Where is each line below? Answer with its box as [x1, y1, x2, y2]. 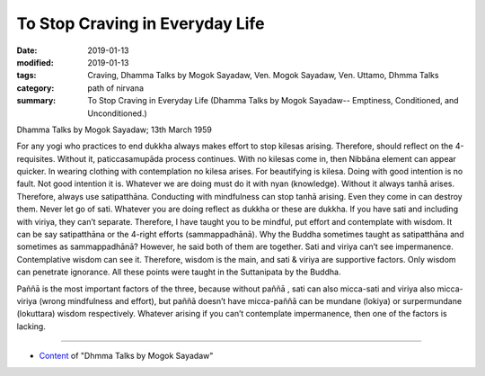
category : [16, 82, 55, 94]
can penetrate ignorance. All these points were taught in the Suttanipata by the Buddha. [16, 266, 341, 278]
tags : [16, 70, 37, 81]
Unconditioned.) [87, 108, 147, 119]
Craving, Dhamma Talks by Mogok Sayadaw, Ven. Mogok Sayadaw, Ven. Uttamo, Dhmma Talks [87, 70, 439, 81]
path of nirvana [87, 82, 144, 94]
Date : [16, 45, 38, 56]
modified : [16, 57, 54, 67]
